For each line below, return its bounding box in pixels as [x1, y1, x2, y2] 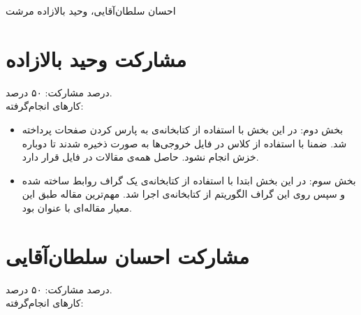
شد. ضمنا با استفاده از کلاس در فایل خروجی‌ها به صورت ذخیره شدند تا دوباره [22, 135, 347, 150]
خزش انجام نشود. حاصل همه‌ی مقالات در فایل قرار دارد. [22, 149, 259, 164]
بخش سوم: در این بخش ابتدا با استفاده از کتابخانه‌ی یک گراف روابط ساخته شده [22, 173, 356, 187]
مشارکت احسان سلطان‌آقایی [6, 241, 250, 270]
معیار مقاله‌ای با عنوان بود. [22, 200, 132, 214]
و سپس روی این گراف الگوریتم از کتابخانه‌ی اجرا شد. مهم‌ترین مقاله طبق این [22, 186, 346, 201]
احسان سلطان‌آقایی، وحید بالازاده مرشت [6, 3, 176, 17]
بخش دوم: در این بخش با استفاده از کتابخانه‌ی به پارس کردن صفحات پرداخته [22, 122, 344, 136]
